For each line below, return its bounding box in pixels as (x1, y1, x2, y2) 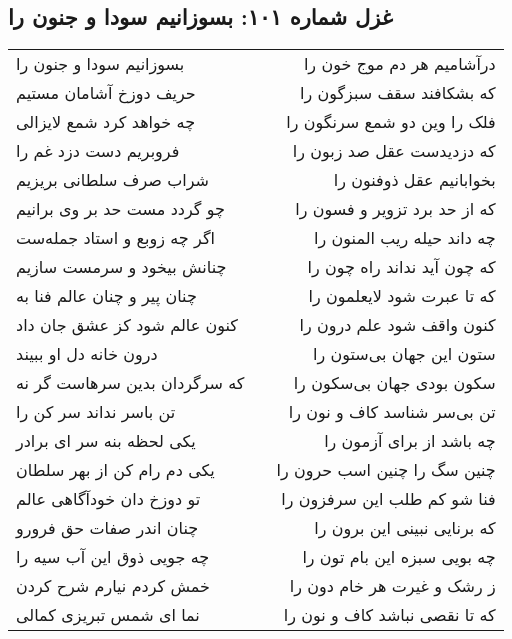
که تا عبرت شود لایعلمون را (308, 284, 496, 308)
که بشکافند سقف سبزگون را (299, 81, 496, 105)
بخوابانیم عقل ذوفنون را (333, 168, 496, 192)
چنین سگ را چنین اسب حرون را (276, 458, 496, 482)
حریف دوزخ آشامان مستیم (16, 81, 196, 105)
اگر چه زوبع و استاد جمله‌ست (16, 226, 215, 250)
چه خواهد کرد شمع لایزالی (16, 110, 196, 134)
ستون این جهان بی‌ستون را (312, 342, 496, 366)
